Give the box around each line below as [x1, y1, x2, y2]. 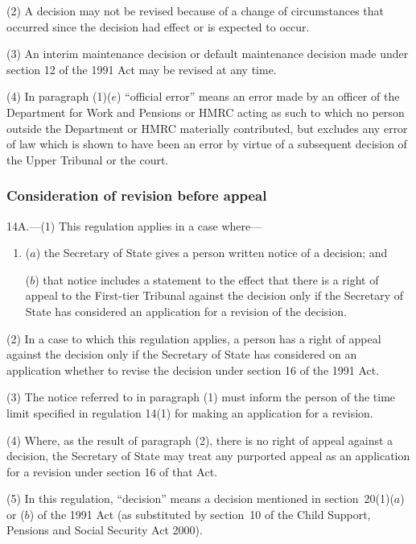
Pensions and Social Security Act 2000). [6, 521, 203, 538]
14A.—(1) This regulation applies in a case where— [6, 217, 262, 234]
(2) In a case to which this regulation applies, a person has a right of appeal [6, 330, 381, 347]
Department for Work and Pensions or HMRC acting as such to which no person [6, 103, 405, 120]
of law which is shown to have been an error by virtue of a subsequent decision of [6, 135, 407, 152]
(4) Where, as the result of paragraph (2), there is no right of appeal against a [6, 431, 393, 448]
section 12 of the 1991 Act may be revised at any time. [6, 60, 277, 77]
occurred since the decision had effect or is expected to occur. [6, 18, 310, 35]
